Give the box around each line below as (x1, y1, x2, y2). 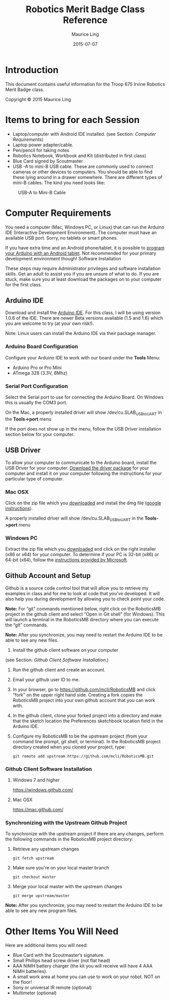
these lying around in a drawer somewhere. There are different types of (12, 174, 162, 180)
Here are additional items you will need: (5, 942, 88, 949)
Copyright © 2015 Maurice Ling (5, 96, 71, 102)
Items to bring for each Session (5, 114, 140, 126)
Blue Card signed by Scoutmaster (12, 158, 83, 164)
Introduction (5, 64, 59, 76)
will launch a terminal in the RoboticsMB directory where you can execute (5, 616, 159, 622)
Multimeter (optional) (12, 990, 57, 996)
